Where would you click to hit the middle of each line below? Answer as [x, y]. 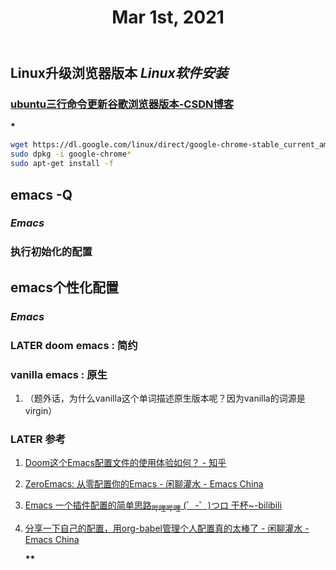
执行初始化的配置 [51, 252]
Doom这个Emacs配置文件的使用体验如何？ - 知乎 [125, 463]
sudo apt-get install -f [62, 164]
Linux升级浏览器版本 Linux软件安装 [119, 73]
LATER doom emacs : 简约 [74, 345]
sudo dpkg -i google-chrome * [71, 154]
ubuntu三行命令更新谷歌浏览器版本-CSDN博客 [122, 104]
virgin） [41, 410]
